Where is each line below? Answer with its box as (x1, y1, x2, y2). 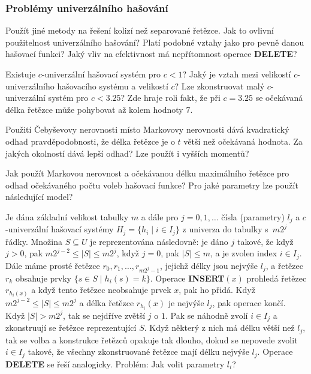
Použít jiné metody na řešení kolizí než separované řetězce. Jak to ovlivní (5, 24, 274, 37)
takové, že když (237, 235, 294, 247)
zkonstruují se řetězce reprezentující (5, 321, 137, 334)
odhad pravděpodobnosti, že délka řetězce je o (5, 134, 175, 147)
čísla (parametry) (221, 210, 285, 223)
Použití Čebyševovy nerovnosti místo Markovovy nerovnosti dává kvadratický (5, 123, 289, 136)
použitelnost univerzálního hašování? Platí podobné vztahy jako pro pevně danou (5, 35, 304, 48)
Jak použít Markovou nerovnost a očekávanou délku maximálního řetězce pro (5, 167, 289, 179)
